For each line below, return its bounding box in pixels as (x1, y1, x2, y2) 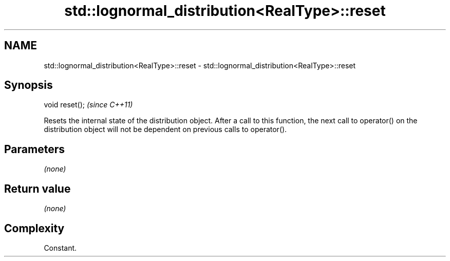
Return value (4, 182, 71, 195)
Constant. (44, 243, 77, 252)
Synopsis (4, 79, 53, 92)
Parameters (4, 142, 65, 156)
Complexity (4, 221, 65, 235)
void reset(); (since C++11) (44, 100, 133, 109)
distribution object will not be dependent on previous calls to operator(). (44, 125, 287, 134)
